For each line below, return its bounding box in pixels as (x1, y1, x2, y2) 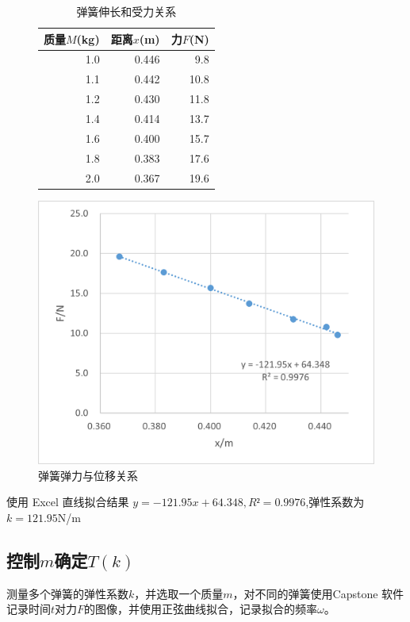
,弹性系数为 (305, 493, 365, 510)
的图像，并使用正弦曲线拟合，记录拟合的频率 (84, 601, 318, 617)
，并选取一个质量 (134, 585, 224, 601)
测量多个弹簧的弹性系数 (6, 585, 128, 601)
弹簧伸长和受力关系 (76, 3, 177, 19)
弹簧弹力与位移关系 (38, 466, 138, 483)
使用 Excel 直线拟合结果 (6, 493, 129, 510)
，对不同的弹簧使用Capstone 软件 (232, 585, 404, 601)
